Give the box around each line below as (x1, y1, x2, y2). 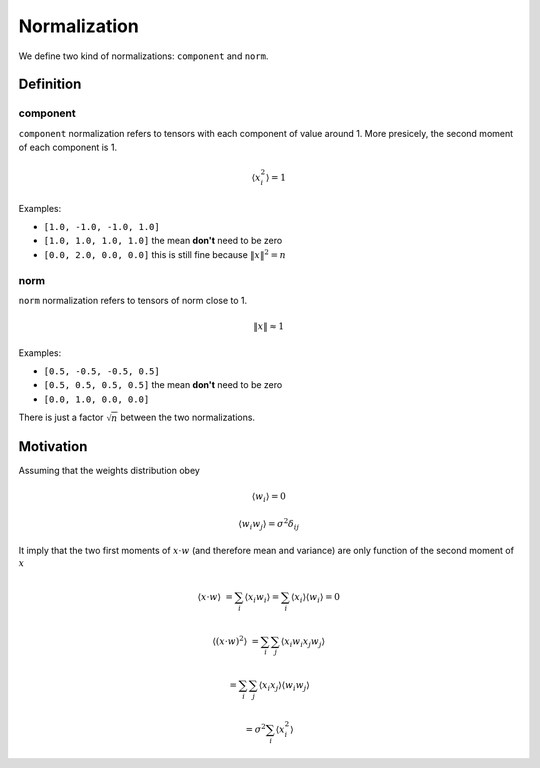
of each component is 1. (18, 141, 118, 154)
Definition (18, 76, 82, 93)
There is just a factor (18, 411, 104, 424)
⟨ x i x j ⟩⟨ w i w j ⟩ (258, 680, 310, 693)
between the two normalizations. (120, 411, 255, 424)
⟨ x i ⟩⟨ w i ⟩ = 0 (290, 591, 340, 605)
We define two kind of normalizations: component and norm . (18, 50, 269, 62)
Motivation (18, 438, 88, 455)
